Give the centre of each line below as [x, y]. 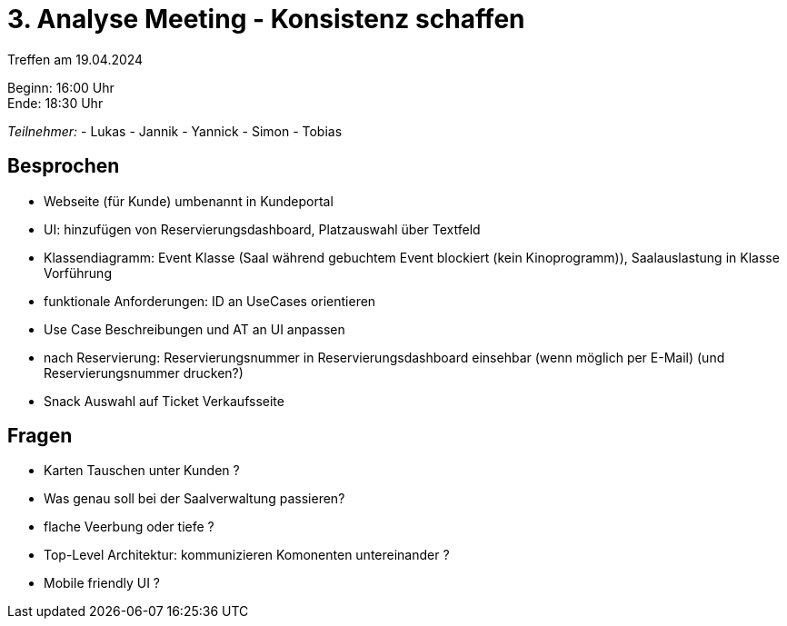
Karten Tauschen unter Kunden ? [142, 471]
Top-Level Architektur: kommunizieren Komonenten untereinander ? [247, 555]
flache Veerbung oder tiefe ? [129, 527]
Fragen [40, 436]
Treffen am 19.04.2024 [75, 59]
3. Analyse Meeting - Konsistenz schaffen [266, 19]
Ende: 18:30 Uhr [55, 103]
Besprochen [64, 166]
